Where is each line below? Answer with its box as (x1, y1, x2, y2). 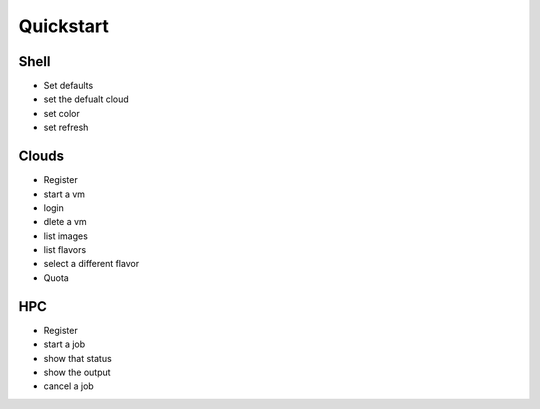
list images (43, 230, 89, 242)
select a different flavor (43, 258, 140, 270)
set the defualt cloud (43, 93, 129, 105)
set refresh (43, 121, 89, 134)
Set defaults (43, 80, 94, 92)
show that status (43, 352, 112, 364)
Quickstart (18, 15, 110, 37)
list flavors (43, 244, 87, 256)
